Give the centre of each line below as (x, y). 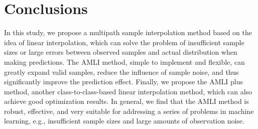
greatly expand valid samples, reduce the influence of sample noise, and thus (121, 72)
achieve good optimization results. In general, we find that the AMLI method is (126, 101)
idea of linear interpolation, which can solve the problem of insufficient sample (124, 42)
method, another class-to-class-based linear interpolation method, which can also (128, 91)
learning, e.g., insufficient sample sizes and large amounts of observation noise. (124, 121)
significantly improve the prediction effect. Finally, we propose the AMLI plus (123, 82)
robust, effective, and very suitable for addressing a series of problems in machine (129, 111)
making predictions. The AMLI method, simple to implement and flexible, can (124, 61)
